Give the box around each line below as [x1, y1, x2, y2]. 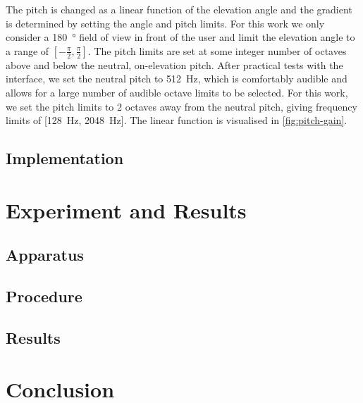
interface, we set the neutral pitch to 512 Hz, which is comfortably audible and [6, 71, 347, 86]
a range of [6, 43, 49, 58]
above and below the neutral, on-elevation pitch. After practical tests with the [6, 57, 343, 72]
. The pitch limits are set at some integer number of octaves [87, 43, 347, 58]
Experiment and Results [6, 195, 247, 224]
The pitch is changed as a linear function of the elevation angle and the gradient [6, 2, 352, 16]
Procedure [6, 285, 82, 307]
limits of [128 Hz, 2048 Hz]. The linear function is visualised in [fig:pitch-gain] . [6, 113, 347, 128]
